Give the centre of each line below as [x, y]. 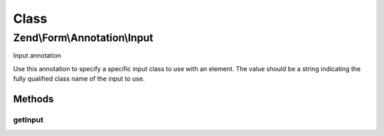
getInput [28, 120]
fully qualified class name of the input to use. [79, 79]
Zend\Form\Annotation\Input [83, 38]
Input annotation [37, 56]
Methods [33, 99]
